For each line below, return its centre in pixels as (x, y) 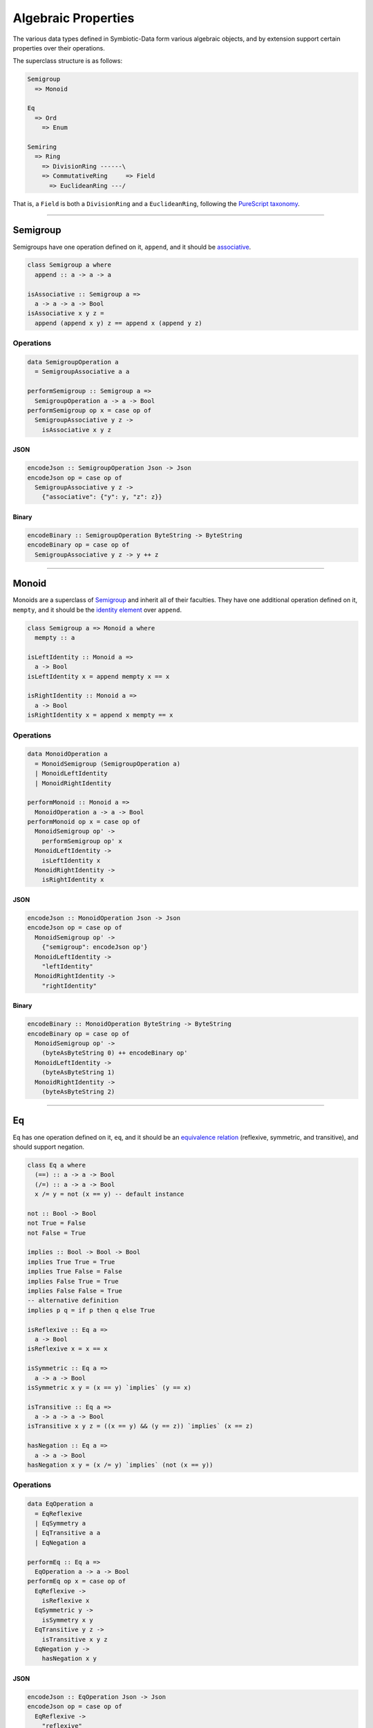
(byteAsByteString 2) (78, 1092)
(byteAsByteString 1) (78, 1072)
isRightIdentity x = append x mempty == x (100, 715)
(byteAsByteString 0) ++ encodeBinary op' (115, 1053)
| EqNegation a (60, 1542)
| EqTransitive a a (68, 1533)
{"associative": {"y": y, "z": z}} (102, 497)
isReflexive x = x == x (68, 1349)
